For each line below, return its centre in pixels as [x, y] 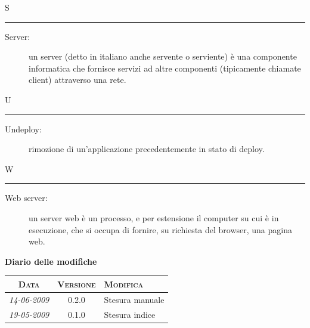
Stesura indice [130, 314]
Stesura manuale [134, 299]
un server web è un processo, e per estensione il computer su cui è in [154, 217]
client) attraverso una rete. [77, 80]
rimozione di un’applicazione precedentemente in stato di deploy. [147, 149]
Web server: [26, 198]
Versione [77, 284]
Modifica [124, 284]
